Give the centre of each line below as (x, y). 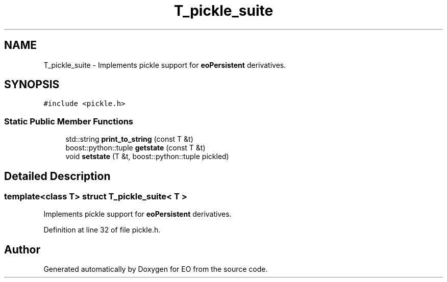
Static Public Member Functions (69, 121)
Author (22, 249)
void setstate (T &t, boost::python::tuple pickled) (147, 157)
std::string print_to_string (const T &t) (129, 139)
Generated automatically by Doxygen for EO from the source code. (156, 269)
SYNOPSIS (32, 85)
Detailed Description (57, 176)
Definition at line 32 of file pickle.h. (102, 230)
